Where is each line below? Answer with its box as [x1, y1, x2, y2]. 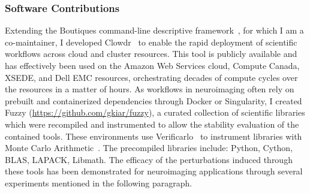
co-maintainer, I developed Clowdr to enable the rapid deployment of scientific [5, 35, 297, 48]
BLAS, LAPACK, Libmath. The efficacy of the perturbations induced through [5, 153, 293, 165]
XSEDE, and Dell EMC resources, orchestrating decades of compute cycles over [5, 71, 298, 83]
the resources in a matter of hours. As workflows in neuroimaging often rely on [5, 83, 294, 95]
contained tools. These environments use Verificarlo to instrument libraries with [5, 129, 302, 142]
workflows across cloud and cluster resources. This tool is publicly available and [5, 47, 297, 60]
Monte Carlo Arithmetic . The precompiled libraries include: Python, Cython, [5, 141, 293, 154]
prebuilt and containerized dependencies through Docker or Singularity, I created [5, 94, 302, 107]
